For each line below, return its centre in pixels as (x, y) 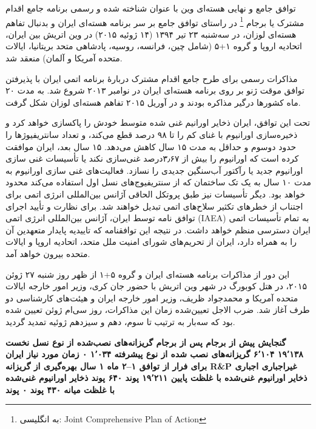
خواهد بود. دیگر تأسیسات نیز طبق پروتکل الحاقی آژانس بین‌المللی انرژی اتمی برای (156, 194)
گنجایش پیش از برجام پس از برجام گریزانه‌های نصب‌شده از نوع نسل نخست (146, 342)
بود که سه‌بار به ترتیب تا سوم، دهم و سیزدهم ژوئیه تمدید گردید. (120, 321)
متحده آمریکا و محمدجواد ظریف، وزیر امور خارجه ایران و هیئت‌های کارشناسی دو (152, 297)
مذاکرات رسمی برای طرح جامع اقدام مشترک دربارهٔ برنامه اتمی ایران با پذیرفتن (152, 78)
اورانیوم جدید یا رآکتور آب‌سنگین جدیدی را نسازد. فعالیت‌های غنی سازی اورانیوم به (154, 170)
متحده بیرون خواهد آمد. (48, 253)
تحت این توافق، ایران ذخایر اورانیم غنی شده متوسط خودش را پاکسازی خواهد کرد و (158, 122)
